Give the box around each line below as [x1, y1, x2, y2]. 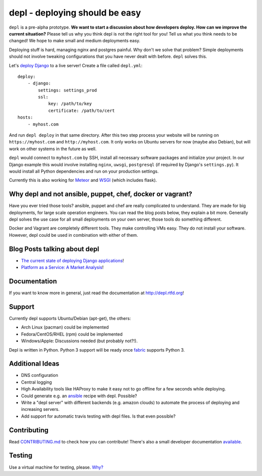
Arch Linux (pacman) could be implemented [21, 324, 109, 330]
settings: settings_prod [38, 88, 97, 93]
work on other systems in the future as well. [9, 146, 97, 152]
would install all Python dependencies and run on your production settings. [9, 168, 159, 174]
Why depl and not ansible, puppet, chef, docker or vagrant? [9, 190, 193, 198]
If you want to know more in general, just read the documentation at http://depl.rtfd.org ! [9, 290, 184, 296]
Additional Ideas [9, 360, 60, 368]
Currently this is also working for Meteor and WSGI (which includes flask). [9, 177, 157, 183]
